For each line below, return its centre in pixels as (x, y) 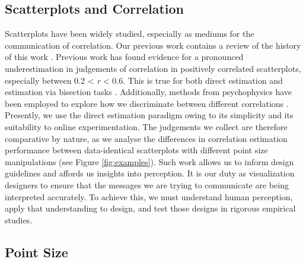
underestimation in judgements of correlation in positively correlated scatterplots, (153, 68)
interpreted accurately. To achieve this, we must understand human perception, (149, 196)
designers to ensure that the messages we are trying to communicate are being (147, 184)
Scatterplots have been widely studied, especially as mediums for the (130, 34)
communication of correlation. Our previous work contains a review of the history (153, 45)
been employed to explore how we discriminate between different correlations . (147, 103)
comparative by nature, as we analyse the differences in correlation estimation (146, 138)
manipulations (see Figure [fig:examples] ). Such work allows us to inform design (149, 161)
